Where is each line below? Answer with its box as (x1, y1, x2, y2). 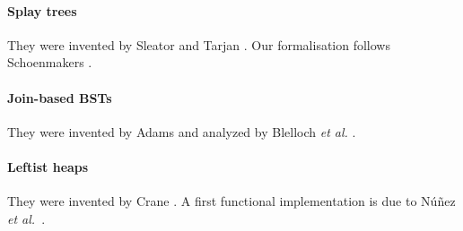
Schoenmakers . (7, 53, 92, 72)
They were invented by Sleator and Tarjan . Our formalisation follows (7, 35, 390, 54)
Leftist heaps (7, 157, 89, 175)
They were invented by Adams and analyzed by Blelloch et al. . (7, 122, 356, 141)
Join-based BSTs (7, 88, 112, 107)
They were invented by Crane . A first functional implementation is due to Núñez (7, 192, 456, 210)
